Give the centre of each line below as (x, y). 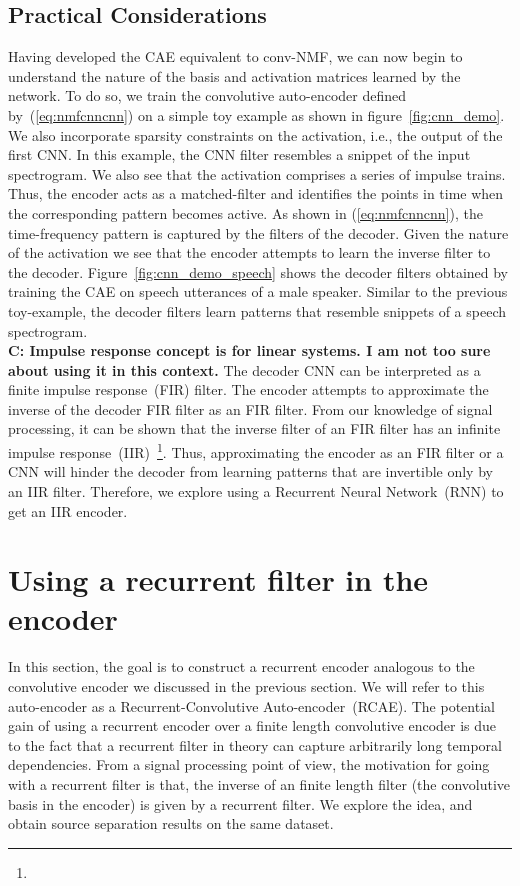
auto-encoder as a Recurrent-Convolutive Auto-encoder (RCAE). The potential (251, 705)
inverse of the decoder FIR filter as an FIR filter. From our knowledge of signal (250, 408)
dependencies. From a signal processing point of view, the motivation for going (249, 764)
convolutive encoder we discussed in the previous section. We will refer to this (246, 686)
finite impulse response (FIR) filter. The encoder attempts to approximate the (248, 389)
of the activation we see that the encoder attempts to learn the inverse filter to (249, 252)
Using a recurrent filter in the (218, 579)
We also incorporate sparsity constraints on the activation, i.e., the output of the (255, 134)
